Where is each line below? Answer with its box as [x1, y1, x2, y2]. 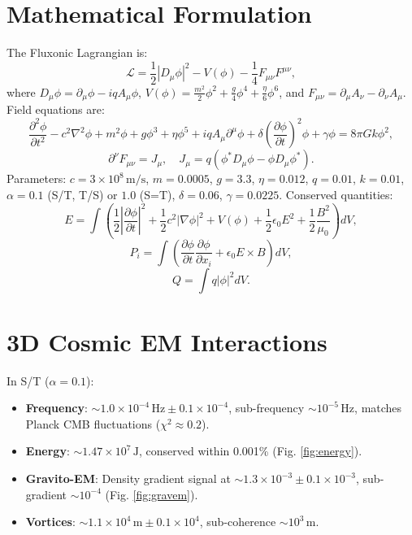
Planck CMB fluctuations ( [25, 415, 161, 432]
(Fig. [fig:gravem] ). [105, 485, 198, 502]
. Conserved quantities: [279, 185, 393, 202]
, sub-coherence [199, 513, 276, 530]
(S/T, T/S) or [47, 185, 118, 202]
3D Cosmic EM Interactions [7, 324, 327, 358]
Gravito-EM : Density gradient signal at [25, 470, 231, 487]
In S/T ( [7, 372, 50, 389]
